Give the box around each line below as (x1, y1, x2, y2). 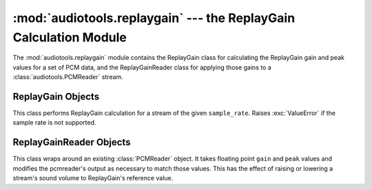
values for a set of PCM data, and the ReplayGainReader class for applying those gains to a (12, 63, 271, 72)
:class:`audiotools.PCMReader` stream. (12, 73, 123, 81)
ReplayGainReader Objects (12, 136, 131, 148)
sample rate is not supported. (12, 118, 96, 127)
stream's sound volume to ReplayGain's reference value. (12, 174, 174, 182)
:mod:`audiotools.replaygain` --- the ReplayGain (12, 10, 296, 25)
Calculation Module (12, 30, 127, 45)
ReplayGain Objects (12, 90, 100, 103)
